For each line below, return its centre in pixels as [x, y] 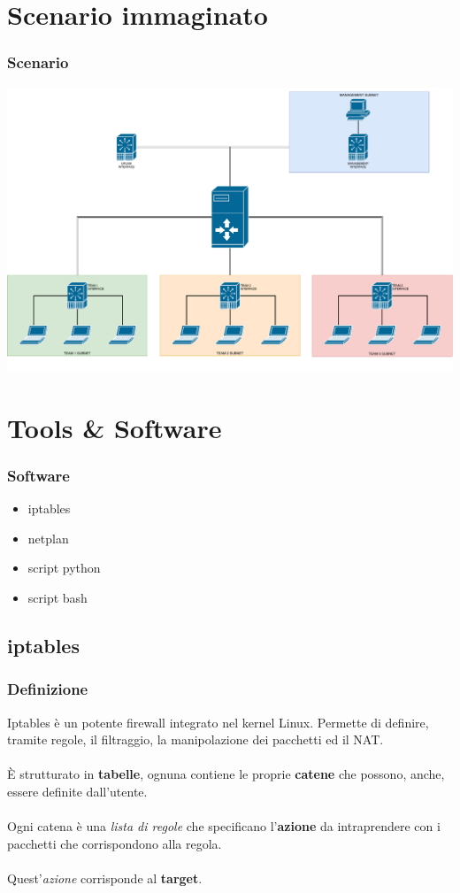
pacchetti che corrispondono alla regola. [115, 843]
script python [64, 568]
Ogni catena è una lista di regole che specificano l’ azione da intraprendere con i [224, 826]
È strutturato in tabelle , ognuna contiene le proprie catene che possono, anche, [226, 774]
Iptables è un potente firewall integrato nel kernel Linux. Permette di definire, [218, 722]
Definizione [48, 689]
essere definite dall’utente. [77, 791]
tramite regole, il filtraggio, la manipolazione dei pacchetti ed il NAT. [195, 739]
